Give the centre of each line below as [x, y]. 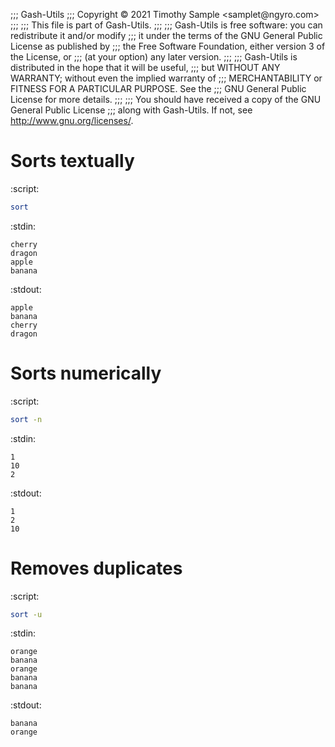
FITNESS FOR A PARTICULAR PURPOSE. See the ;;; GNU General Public [158, 88]
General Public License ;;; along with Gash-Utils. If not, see [131, 110]
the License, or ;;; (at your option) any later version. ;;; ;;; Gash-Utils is [154, 57]
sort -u [26, 614]
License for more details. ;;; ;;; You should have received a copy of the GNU [166, 99]
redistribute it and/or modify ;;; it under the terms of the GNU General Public [166, 35]
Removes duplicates [96, 568]
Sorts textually [72, 161]
